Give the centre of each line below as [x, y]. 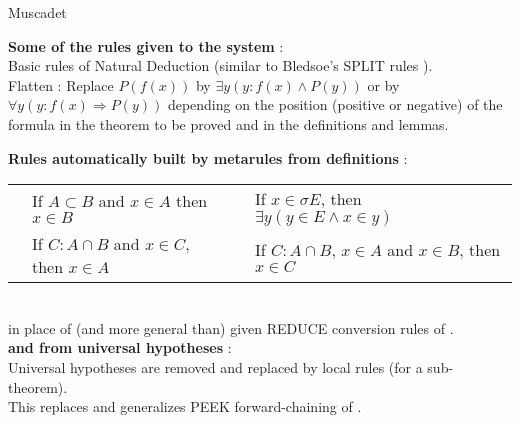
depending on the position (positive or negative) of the [335, 104]
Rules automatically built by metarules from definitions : [208, 157]
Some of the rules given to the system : [146, 45]
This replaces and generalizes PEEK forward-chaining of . [185, 406]
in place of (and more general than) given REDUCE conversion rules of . [231, 327]
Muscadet [37, 12]
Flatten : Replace [61, 84]
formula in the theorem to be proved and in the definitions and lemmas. [228, 123]
